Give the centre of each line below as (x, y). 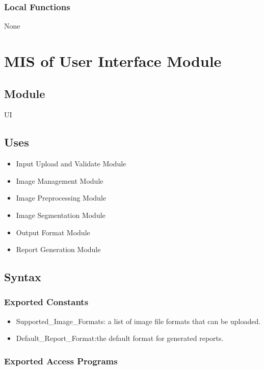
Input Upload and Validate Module (71, 164)
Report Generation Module (58, 249)
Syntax (23, 277)
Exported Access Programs (61, 361)
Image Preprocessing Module (61, 198)
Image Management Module (60, 180)
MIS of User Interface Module (113, 61)
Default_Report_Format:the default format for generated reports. (120, 338)
